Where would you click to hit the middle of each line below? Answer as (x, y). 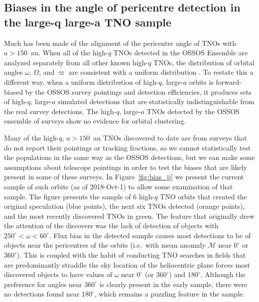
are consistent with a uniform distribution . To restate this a (161, 72)
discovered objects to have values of (58, 274)
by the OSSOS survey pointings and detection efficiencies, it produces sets (138, 91)
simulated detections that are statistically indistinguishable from (156, 101)
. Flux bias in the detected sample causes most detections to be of (150, 235)
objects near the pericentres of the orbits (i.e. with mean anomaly (105, 245)
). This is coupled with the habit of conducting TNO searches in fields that (131, 255)
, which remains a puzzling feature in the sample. (170, 294)
